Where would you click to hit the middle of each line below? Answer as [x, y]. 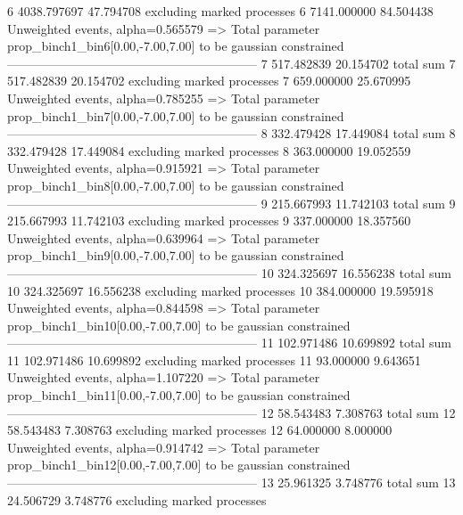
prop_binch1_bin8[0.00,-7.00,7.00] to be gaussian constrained [176, 185]
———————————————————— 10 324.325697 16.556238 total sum [229, 272]
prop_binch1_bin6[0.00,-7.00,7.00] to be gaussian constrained [176, 46]
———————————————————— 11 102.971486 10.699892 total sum [229, 343]
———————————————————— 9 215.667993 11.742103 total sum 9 [231, 203]
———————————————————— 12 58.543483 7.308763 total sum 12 [231, 412]
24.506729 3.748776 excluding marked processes [137, 499]
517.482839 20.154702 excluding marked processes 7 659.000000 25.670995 [209, 81]
